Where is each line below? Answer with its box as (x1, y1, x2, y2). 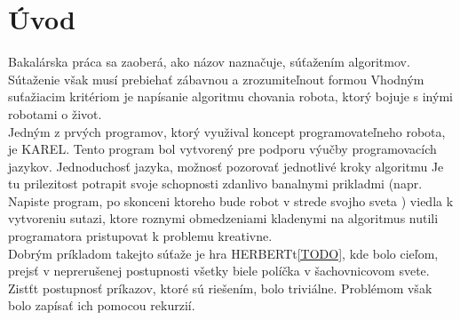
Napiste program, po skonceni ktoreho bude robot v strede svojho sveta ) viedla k (8, 191, 454, 210)
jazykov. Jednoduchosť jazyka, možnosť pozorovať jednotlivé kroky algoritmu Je (8, 156, 444, 175)
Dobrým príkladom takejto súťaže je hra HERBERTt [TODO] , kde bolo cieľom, (8, 244, 439, 262)
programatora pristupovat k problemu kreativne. (8, 227, 273, 245)
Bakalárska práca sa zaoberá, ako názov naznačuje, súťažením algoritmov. (8, 52, 410, 71)
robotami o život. (8, 104, 102, 123)
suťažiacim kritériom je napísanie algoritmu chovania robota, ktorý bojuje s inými (8, 87, 453, 106)
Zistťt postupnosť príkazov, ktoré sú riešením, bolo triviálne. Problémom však (8, 278, 432, 297)
